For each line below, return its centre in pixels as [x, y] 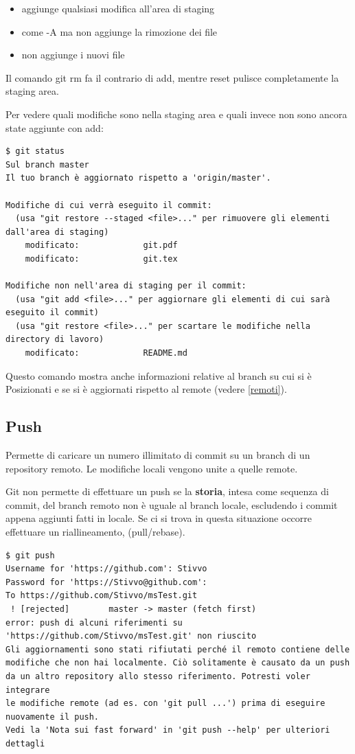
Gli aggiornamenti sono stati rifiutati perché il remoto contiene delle [178, 649]
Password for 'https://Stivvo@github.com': [106, 582]
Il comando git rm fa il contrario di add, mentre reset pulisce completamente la [172, 77]
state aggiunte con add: [55, 127]
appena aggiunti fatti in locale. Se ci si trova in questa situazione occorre [159, 518]
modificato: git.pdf [101, 245]
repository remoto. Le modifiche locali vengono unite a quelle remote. [152, 468]
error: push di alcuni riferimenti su [94, 622]
